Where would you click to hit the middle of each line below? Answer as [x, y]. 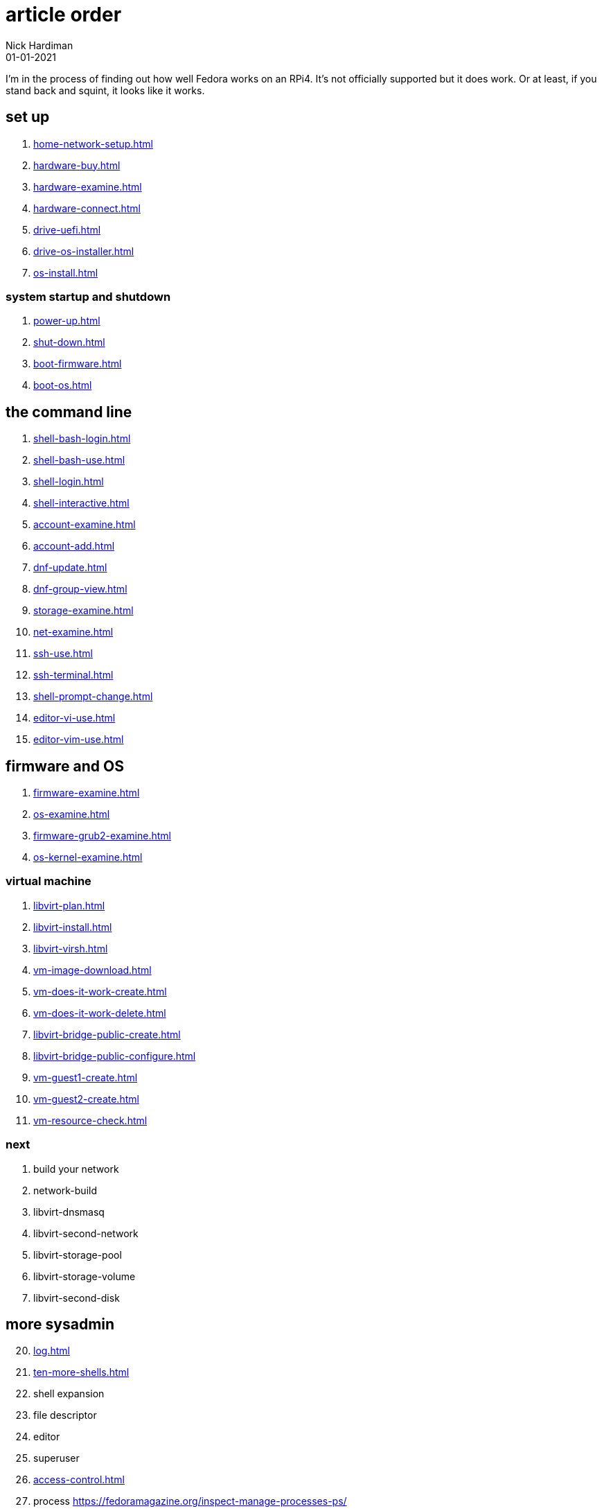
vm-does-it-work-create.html [100, 991]
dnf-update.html [70, 568]
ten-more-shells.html [81, 1372]
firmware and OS [65, 766]
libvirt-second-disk [77, 1298]
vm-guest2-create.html [86, 1099]
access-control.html [79, 1480]
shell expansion [69, 1394]
